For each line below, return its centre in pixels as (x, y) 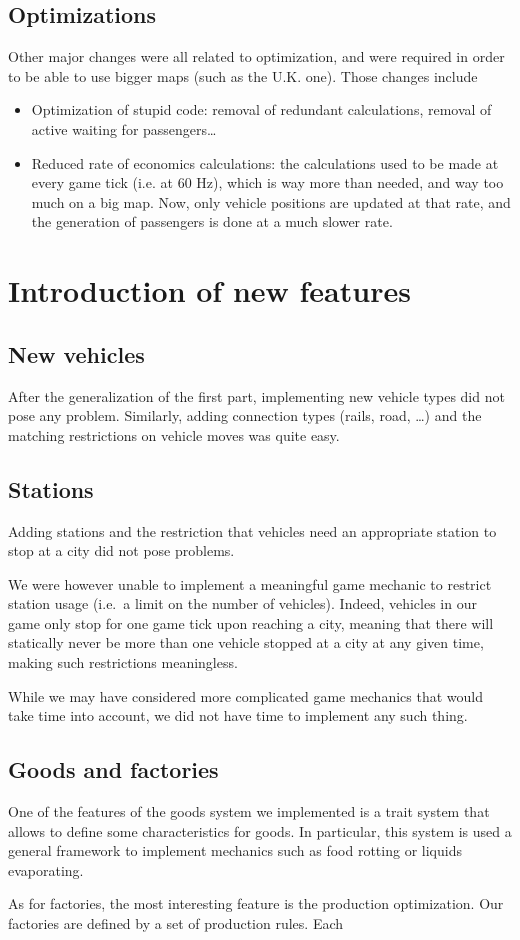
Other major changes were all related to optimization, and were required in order (256, 56)
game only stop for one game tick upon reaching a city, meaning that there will (251, 622)
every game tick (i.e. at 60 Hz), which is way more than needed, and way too (267, 182)
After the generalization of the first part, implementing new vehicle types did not (256, 395)
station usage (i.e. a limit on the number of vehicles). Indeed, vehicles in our (242, 603)
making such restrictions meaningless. (123, 662)
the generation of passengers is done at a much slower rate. (212, 221)
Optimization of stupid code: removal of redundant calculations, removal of (261, 109)
